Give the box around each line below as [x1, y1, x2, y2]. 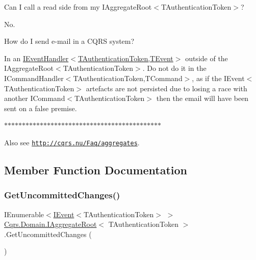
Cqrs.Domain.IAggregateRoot [4, 219, 97, 229]
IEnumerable [4, 209, 44, 219]
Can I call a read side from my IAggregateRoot [4, 2, 152, 12]
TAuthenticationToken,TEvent [78, 53, 173, 63]
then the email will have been [156, 93, 249, 103]
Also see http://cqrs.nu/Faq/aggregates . [4, 137, 140, 147]
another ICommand [4, 93, 65, 103]
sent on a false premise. [4, 102, 77, 113]
